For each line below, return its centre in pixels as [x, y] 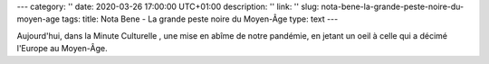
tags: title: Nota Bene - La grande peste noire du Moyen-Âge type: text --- [200, 19]
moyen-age [38, 19]
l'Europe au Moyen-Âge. [62, 49]
